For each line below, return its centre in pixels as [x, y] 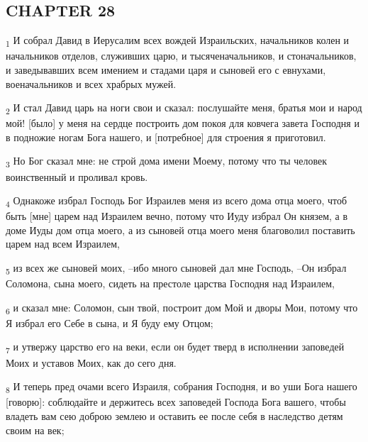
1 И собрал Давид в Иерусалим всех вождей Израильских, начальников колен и [178, 41]
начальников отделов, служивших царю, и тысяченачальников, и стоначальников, [181, 56]
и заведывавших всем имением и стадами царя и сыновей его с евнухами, [166, 69]
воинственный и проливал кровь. [77, 176]
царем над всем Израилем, [63, 244]
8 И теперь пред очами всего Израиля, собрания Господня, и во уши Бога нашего [182, 387]
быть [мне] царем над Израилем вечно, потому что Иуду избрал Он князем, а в [177, 216]
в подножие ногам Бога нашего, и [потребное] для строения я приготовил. [166, 137]
